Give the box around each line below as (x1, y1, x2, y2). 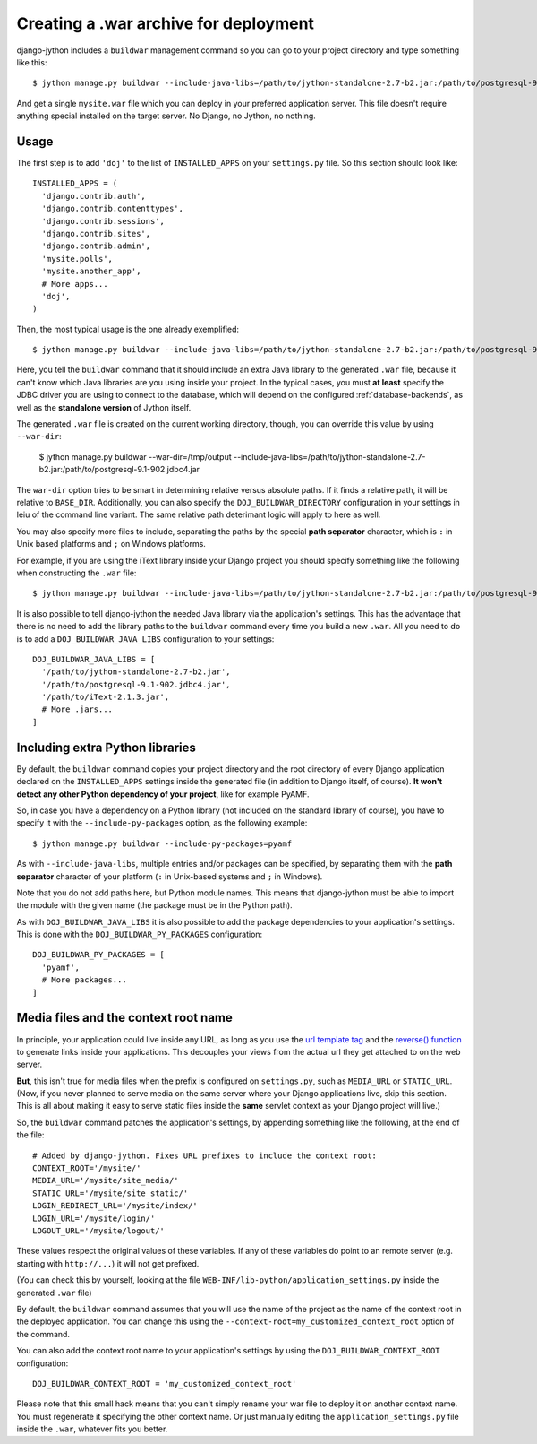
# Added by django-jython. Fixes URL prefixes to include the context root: (32, 1150, 378, 1161)
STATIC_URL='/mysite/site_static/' (32, 1188, 189, 1198)
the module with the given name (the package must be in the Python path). (16, 900, 293, 911)
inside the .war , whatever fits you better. (16, 1423, 168, 1434)
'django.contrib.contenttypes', (41, 203, 183, 214)
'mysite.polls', (41, 254, 114, 264)
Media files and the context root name (16, 1010, 233, 1025)
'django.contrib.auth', (41, 191, 147, 201)
